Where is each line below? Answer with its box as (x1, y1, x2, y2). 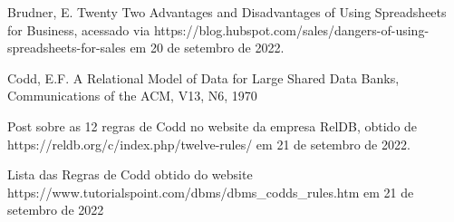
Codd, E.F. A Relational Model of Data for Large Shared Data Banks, (7, 68, 400, 87)
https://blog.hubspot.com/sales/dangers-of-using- (153, 20, 430, 39)
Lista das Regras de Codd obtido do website (7, 165, 253, 184)
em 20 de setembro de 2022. (130, 38, 285, 57)
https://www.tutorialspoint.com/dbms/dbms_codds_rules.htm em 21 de (7, 182, 414, 201)
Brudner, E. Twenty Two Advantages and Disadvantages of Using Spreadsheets (7, 3, 447, 21)
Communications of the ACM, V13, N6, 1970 (7, 86, 257, 105)
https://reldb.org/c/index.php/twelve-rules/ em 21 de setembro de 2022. (7, 134, 411, 153)
